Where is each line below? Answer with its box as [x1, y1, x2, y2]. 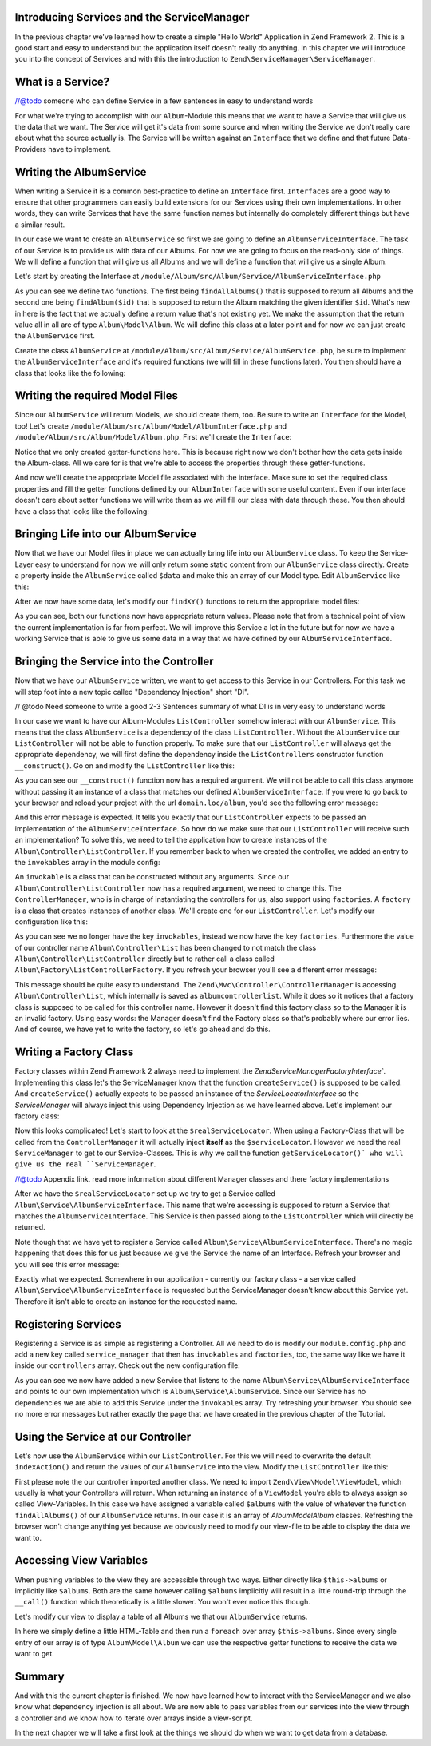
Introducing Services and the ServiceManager [14, 10, 250, 24]
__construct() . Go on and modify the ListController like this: [14, 760, 235, 771]
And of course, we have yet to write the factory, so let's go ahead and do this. [14, 1024, 271, 1034]
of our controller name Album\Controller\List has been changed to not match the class [14, 943, 317, 952]
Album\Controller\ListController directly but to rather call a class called [14, 954, 275, 963]
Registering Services [14, 1317, 121, 1331]
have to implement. [48, 144, 112, 153]
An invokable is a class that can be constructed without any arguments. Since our [14, 872, 290, 882]
